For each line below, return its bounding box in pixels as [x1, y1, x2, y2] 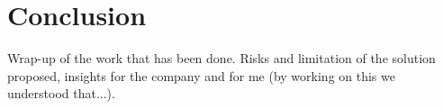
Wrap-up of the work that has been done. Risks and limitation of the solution [7, 49, 436, 68]
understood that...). [7, 84, 115, 103]
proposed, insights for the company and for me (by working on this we [7, 66, 395, 85]
